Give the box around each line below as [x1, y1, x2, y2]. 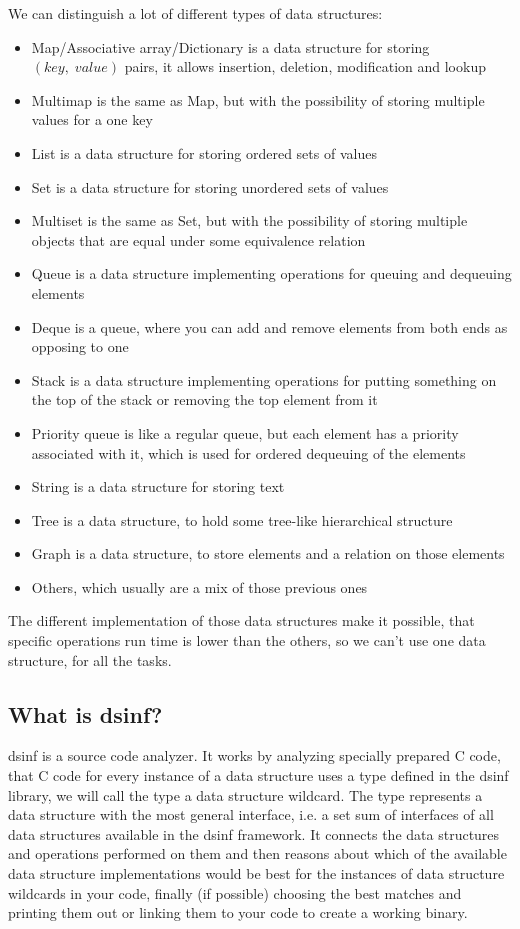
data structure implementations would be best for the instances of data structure [8, 863, 505, 884]
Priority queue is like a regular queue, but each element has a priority [31, 422, 459, 443]
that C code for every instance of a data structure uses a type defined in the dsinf [8, 765, 509, 786]
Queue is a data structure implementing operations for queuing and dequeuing [31, 263, 512, 284]
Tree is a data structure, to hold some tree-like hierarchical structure [31, 509, 453, 530]
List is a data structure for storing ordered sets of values [31, 142, 377, 163]
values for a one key [31, 109, 153, 130]
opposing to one [31, 336, 129, 357]
